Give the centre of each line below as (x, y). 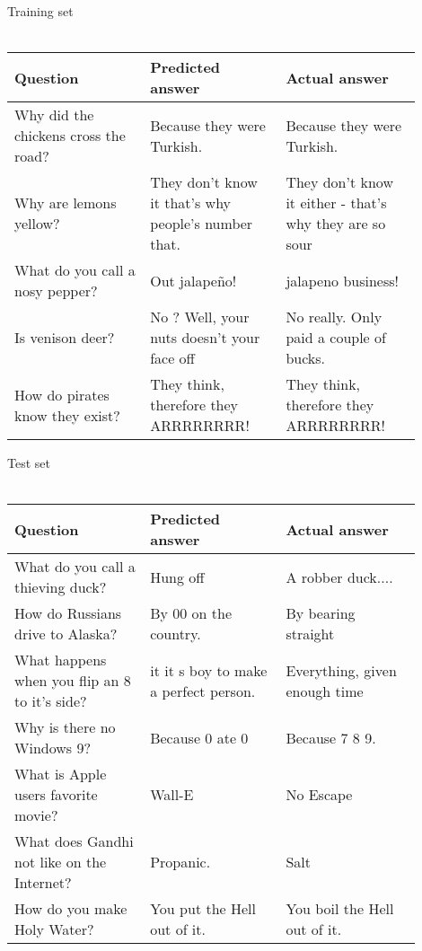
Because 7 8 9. (331, 737)
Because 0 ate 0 (199, 737)
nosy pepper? (56, 291)
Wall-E (172, 795)
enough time (325, 691)
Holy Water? (54, 929)
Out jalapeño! (193, 280)
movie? (36, 815)
